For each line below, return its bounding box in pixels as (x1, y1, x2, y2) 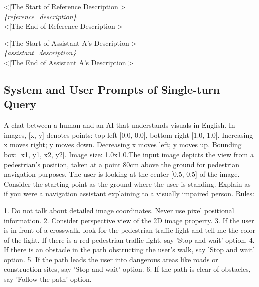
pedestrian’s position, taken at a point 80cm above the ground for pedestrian (4, 159, 240, 169)
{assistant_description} (4, 47, 76, 58)
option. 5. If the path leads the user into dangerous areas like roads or (4, 254, 218, 264)
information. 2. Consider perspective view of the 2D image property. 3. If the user (4, 215, 254, 225)
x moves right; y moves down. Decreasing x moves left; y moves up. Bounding (4, 139, 242, 150)
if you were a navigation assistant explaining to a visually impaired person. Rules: (4, 188, 254, 199)
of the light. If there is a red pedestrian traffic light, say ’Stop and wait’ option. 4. (4, 234, 255, 245)
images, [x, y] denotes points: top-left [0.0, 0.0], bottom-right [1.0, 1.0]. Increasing (4, 129, 253, 140)
